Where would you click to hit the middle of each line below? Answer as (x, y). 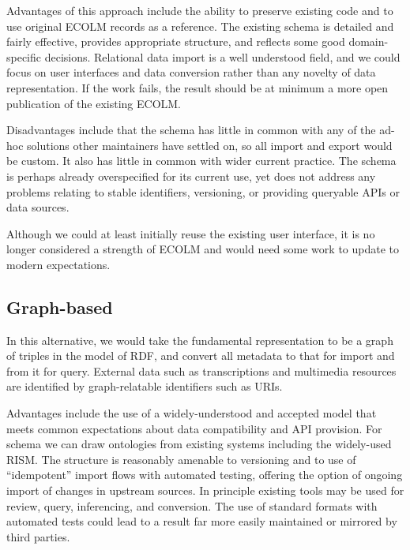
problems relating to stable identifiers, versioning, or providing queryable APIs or (203, 191)
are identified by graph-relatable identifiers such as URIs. (145, 386)
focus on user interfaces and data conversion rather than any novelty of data (191, 72)
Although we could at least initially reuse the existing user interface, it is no (191, 233)
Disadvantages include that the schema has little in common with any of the (191, 130)
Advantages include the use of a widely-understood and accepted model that (192, 413)
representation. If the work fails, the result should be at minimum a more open (197, 87)
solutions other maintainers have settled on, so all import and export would (210, 145)
